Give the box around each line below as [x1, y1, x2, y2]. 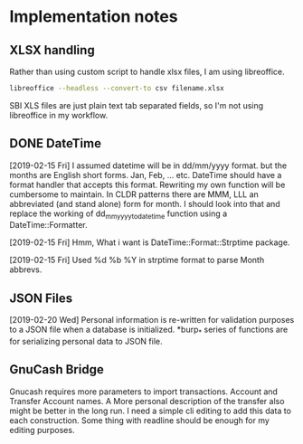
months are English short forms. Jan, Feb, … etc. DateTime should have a [9, 169, 282, 180]
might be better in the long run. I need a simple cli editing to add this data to [9, 405, 292, 416]
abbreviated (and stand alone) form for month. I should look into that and [9, 198, 280, 209]
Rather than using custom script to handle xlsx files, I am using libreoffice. [9, 66, 285, 77]
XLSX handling [9, 43, 95, 58]
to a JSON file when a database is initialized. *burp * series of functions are [9, 324, 289, 337]
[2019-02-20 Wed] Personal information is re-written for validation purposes [9, 315, 295, 326]
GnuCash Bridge [9, 362, 104, 377]
